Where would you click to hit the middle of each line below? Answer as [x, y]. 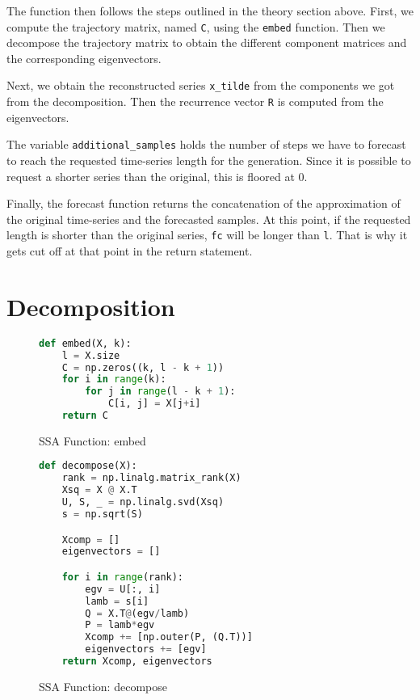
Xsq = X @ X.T [99, 490]
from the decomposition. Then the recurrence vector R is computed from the [195, 101]
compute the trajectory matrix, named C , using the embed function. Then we [196, 26]
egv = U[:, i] [123, 589]
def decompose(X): [88, 466]
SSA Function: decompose [103, 686]
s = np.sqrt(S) [102, 514]
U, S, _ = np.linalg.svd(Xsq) [143, 502]
